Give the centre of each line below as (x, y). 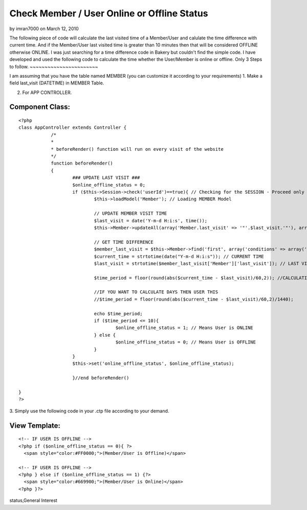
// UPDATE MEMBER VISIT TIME (130, 214)
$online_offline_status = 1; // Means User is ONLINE (184, 328)
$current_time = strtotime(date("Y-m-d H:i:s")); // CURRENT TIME (179, 256)
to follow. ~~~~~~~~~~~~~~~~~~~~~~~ (54, 66)
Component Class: (40, 107)
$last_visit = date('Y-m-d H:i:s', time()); (151, 221)
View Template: (35, 425)
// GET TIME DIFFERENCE (124, 242)
